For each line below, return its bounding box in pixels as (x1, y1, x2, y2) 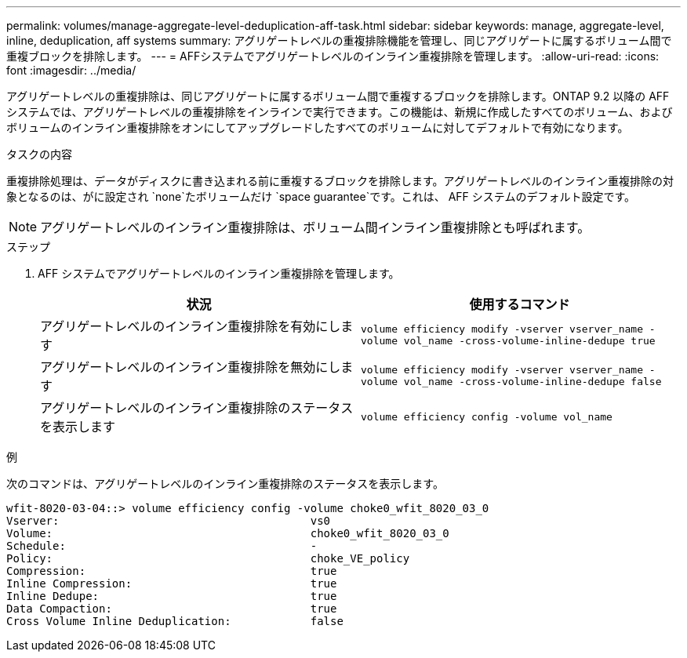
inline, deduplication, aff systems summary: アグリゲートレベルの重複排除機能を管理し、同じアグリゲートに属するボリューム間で (6, 34, 672, 47)
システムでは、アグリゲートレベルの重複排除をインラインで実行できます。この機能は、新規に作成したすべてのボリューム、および (6, 105, 673, 118)
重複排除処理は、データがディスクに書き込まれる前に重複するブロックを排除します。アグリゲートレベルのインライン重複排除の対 (6, 174, 674, 187)
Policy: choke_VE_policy (6, 552, 410, 565)
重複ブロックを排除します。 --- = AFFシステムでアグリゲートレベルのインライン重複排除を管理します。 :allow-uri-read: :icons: (6, 49, 660, 63)
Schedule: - (6, 540, 318, 552)
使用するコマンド (469, 296, 570, 312)
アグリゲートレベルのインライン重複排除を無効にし (40, 359, 341, 375)
